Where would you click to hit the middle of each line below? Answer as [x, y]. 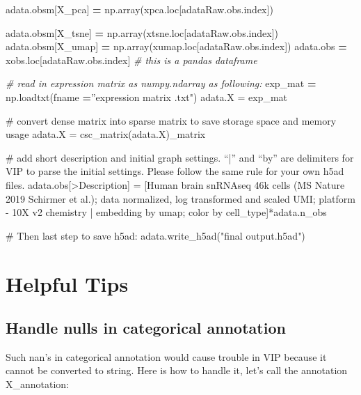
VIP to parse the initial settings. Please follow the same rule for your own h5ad [175, 171]
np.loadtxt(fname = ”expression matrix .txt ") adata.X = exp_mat [147, 96]
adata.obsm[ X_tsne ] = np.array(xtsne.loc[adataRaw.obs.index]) [142, 32]
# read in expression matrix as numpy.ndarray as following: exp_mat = [161, 83]
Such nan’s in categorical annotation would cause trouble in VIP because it [166, 356]
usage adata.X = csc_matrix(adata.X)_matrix [106, 134]
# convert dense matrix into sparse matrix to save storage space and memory [171, 120]
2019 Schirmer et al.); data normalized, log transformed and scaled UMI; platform [180, 198]
